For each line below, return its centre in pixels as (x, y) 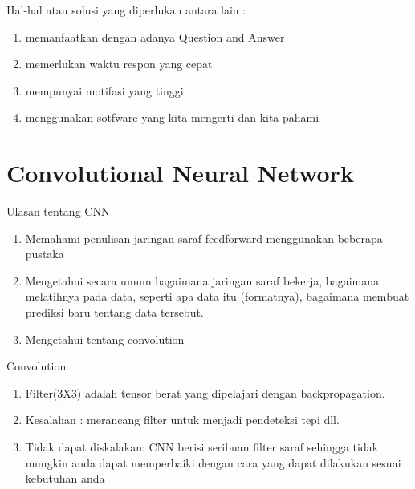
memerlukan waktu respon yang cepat (119, 64)
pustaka (45, 254)
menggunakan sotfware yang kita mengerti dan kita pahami (172, 117)
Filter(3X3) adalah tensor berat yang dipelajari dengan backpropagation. (205, 392)
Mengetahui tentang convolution (105, 339)
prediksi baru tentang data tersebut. (114, 312)
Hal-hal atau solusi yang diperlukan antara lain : (126, 10)
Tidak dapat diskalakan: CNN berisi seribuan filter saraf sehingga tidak (202, 447)
